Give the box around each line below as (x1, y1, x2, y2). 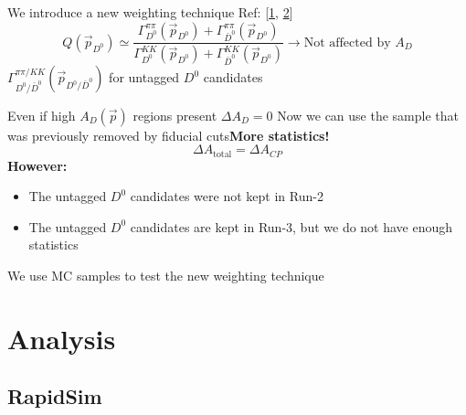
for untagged (109, 68, 180, 87)
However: (7, 155, 68, 175)
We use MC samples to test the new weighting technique (7, 266, 324, 285)
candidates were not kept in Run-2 (130, 186, 323, 206)
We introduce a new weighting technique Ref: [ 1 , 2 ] (7, 2, 293, 21)
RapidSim (7, 382, 102, 410)
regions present (132, 105, 217, 124)
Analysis (7, 319, 116, 356)
